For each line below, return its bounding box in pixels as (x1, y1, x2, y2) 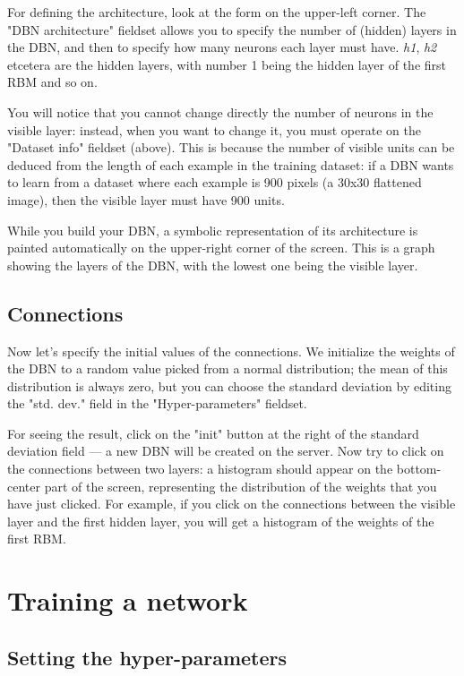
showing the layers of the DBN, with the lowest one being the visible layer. (7, 255, 418, 274)
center (7, 476, 40, 495)
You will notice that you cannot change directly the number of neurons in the (7, 102, 434, 121)
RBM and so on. (7, 73, 98, 91)
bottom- (396, 459, 442, 478)
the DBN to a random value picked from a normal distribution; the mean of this (7, 359, 448, 378)
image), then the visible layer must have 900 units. (7, 190, 285, 209)
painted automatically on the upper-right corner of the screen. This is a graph (7, 238, 435, 257)
